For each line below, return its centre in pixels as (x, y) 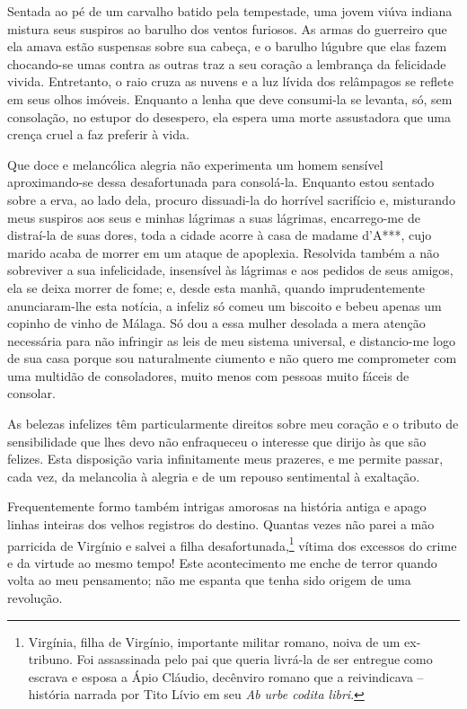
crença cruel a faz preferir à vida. (98, 134)
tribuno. (50, 659)
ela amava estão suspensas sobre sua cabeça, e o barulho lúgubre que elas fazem (227, 46)
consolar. (31, 393)
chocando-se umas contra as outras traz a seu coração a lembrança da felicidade (227, 63)
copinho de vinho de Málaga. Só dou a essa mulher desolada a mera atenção (216, 323)
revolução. (35, 598)
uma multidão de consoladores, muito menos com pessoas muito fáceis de (208, 375)
